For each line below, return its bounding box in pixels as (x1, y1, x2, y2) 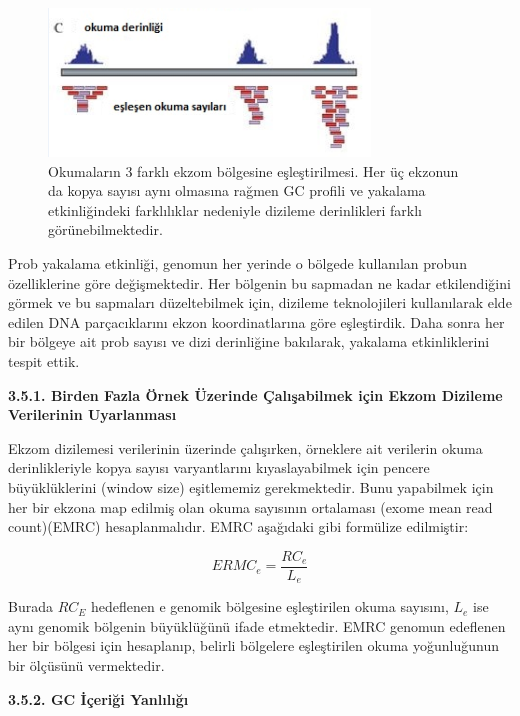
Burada (8, 596, 53, 617)
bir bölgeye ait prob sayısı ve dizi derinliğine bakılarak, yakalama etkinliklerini (8, 331, 490, 352)
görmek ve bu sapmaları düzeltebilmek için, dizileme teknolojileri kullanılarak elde (8, 292, 512, 313)
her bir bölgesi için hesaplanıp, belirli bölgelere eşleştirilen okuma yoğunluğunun (8, 635, 499, 656)
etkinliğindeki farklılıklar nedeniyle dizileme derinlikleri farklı (48, 199, 423, 220)
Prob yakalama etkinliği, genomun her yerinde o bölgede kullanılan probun (8, 252, 467, 273)
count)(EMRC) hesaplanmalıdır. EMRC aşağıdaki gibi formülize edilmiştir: (8, 516, 469, 537)
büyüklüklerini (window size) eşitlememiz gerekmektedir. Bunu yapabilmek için (8, 476, 494, 497)
